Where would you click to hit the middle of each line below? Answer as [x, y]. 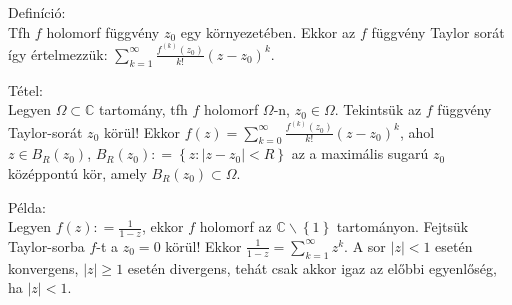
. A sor [365, 245]
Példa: [27, 206]
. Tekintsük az [378, 109]
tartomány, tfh [143, 109]
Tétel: [25, 89]
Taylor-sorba [46, 245]
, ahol [417, 131]
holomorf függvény [103, 31]
